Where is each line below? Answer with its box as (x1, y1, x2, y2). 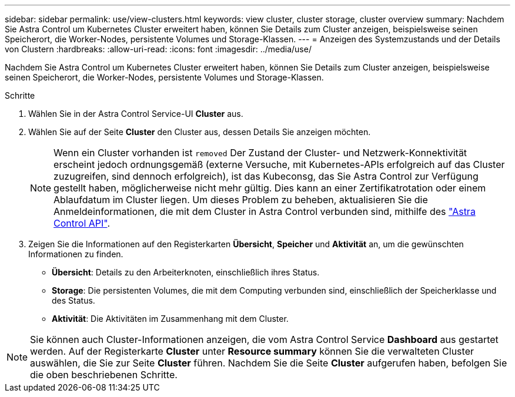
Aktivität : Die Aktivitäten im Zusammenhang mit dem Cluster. (52, 314, 289, 324)
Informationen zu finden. (28, 249, 123, 259)
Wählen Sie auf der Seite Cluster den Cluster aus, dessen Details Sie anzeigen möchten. (28, 127, 371, 137)
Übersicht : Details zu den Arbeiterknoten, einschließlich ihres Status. (52, 267, 320, 277)
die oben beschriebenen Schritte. (30, 369, 178, 381)
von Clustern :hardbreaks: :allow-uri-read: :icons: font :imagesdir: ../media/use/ (5, 44, 312, 54)
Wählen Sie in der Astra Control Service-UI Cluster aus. (28, 109, 243, 119)
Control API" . (53, 217, 111, 229)
